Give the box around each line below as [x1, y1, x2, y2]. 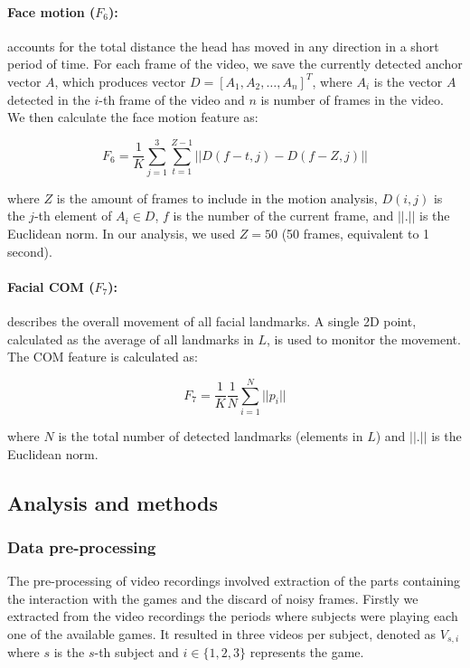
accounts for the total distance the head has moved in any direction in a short [7, 36, 439, 55]
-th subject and [94, 643, 179, 662]
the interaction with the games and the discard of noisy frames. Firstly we [7, 588, 418, 607]
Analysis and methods [7, 488, 218, 516]
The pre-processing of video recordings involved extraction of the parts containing [7, 571, 461, 590]
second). [7, 241, 52, 260]
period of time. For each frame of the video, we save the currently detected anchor [7, 54, 463, 73]
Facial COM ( [7, 277, 95, 296]
